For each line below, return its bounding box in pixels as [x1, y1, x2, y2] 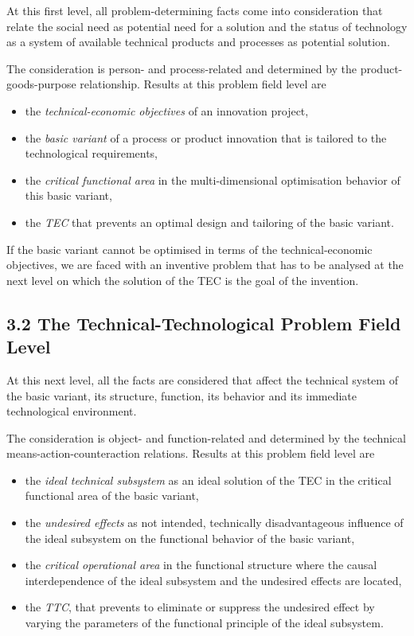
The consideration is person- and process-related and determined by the [6, 60, 357, 76]
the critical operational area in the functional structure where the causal [25, 556, 377, 573]
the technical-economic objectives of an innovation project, [25, 102, 309, 119]
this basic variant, [25, 187, 112, 204]
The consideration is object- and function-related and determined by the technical [6, 429, 406, 446]
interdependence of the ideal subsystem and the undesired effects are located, [25, 572, 402, 588]
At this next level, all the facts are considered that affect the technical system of [6, 371, 398, 388]
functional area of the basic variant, [25, 487, 199, 504]
